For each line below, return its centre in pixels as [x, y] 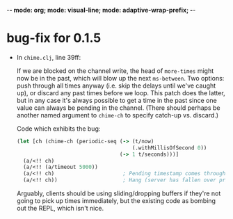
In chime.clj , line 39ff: [49, 57]
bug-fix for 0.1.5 [54, 38]
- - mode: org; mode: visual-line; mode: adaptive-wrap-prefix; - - [101, 10]
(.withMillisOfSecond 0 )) [169, 148]
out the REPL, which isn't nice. [60, 209]
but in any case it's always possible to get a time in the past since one [116, 100]
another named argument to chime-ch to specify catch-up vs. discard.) [118, 115]
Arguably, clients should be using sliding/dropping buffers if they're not [119, 193]
